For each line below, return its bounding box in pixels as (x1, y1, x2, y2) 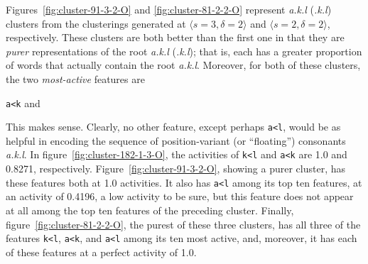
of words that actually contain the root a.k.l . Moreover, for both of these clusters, (6, 57, 361, 72)
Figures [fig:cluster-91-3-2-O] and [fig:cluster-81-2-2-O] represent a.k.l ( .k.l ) (6, 2, 332, 16)
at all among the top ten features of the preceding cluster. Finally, (6, 202, 294, 217)
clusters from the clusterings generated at (6, 16, 186, 31)
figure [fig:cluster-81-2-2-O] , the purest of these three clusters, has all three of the (6, 216, 361, 231)
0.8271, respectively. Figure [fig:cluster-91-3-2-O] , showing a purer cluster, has (6, 161, 345, 176)
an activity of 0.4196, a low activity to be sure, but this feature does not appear (6, 189, 354, 204)
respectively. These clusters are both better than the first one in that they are (6, 30, 345, 45)
